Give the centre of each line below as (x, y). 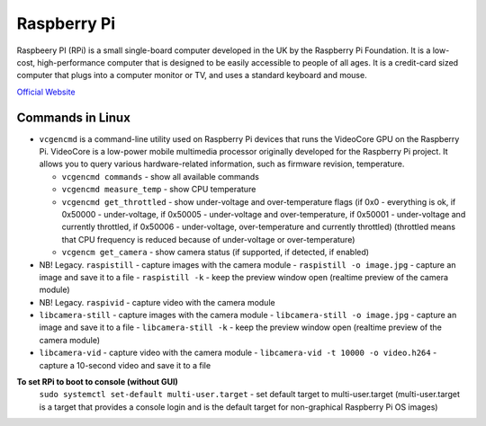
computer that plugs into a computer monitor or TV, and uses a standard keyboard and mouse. (192, 75)
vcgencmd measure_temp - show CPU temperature (159, 190)
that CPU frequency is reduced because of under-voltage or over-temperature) (208, 239)
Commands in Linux (73, 117)
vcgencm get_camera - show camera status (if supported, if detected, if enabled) (215, 253)
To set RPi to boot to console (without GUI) (98, 382)
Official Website (46, 92)
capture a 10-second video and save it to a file (125, 365)
